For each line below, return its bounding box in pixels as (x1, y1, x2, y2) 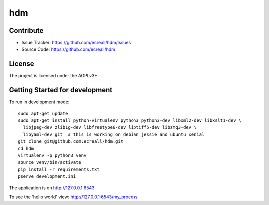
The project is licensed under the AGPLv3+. (9, 73, 99, 79)
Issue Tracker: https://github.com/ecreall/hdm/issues (21, 40, 131, 46)
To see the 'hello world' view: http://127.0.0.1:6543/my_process (9, 194, 138, 200)
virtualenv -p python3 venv (18, 153, 87, 158)
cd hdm (18, 145, 34, 151)
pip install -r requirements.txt (18, 166, 100, 172)
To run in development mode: (9, 99, 70, 105)
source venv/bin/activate (18, 160, 82, 165)
